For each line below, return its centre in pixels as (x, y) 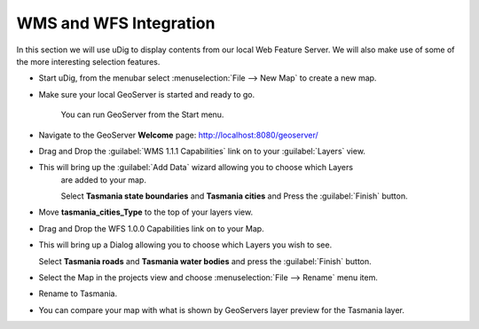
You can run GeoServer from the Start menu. (142, 114)
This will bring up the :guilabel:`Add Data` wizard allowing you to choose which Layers (196, 168)
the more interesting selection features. (88, 61)
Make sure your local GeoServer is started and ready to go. (147, 94)
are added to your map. (103, 180)
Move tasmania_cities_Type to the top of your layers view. (145, 212)
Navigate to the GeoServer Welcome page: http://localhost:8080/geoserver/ (178, 135)
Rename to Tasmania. (78, 294)
